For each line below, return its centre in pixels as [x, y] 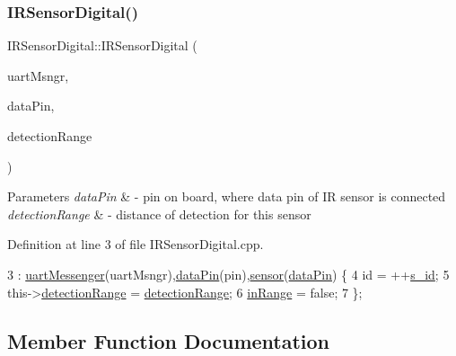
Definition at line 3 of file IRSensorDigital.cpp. [136, 244]
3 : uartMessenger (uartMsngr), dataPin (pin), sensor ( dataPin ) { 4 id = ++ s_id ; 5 [228, 274]
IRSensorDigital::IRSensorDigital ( [102, 45]
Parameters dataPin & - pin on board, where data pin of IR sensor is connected [227, 196]
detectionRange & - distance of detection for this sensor [159, 214]
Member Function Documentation [169, 340]
